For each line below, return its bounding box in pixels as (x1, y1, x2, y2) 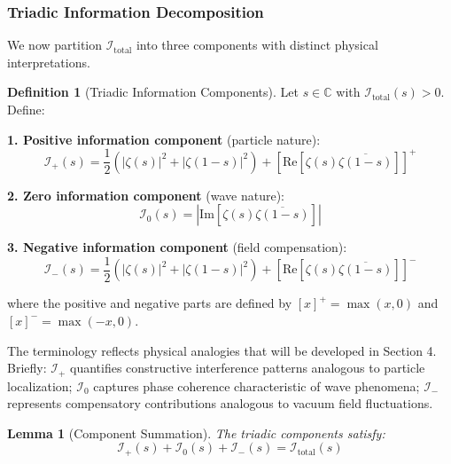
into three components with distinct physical (136, 35, 378, 54)
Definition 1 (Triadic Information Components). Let (7, 83, 299, 101)
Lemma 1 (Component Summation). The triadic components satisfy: (7, 423, 385, 442)
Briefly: (7, 358, 47, 377)
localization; (7, 376, 73, 395)
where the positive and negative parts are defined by (7, 294, 292, 312)
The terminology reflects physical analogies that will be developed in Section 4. (7, 341, 437, 359)
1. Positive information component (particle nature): (7, 130, 321, 148)
